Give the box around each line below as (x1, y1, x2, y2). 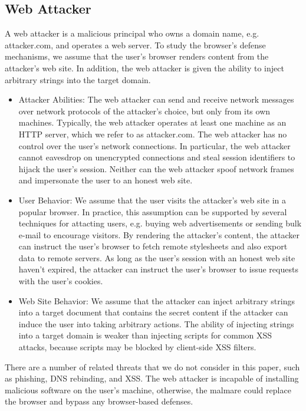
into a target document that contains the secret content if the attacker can (18, 306, 288, 318)
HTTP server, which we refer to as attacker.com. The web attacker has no (18, 127, 287, 140)
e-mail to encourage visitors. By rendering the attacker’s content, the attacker (18, 228, 300, 241)
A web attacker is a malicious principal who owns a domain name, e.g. (5, 27, 259, 40)
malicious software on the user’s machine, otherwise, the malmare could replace (5, 383, 291, 396)
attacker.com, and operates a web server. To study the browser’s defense (5, 38, 266, 51)
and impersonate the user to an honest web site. (18, 174, 193, 186)
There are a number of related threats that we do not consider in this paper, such (5, 360, 300, 373)
